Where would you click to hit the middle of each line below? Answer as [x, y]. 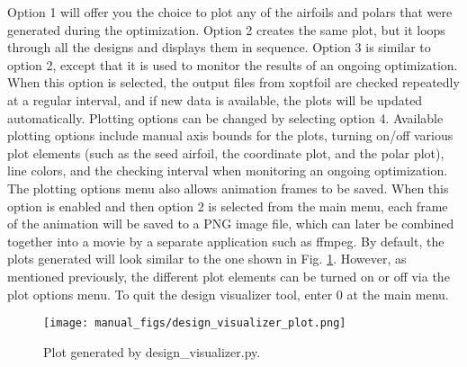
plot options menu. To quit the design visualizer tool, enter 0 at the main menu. [228, 294]
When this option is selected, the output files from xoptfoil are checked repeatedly [233, 82]
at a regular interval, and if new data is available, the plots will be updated [215, 99]
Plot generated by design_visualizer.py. [152, 351]
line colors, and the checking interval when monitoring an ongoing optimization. [228, 170]
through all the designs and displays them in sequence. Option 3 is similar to [219, 47]
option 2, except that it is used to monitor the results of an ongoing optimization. [233, 64]
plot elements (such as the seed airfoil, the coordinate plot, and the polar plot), [226, 152]
